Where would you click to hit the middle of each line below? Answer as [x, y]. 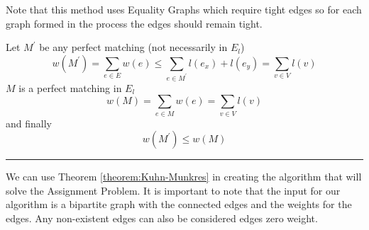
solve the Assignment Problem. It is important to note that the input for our [173, 190]
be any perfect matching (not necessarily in [133, 47]
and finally [29, 123]
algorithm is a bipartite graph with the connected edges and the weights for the [179, 204]
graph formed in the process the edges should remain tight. [134, 23]
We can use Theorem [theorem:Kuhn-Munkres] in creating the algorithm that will [184, 177]
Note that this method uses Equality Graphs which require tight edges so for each [184, 9]
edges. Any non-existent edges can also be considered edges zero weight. [162, 218]
